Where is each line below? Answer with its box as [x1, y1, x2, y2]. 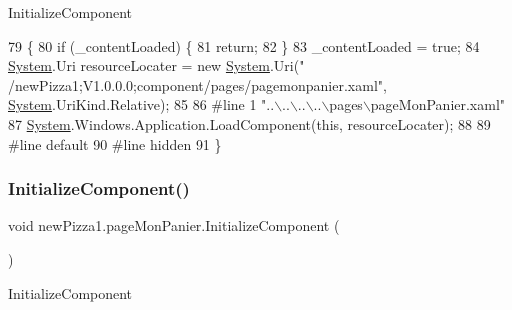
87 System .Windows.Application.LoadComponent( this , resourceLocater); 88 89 [8, 113, 491, 134]
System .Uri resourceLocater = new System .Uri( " [8, 55, 305, 76]
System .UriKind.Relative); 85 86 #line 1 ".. [8, 94, 275, 115]
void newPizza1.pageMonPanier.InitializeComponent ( [8, 215, 340, 236]
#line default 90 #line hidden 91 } [8, 133, 222, 154]
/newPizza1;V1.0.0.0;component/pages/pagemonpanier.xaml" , [8, 74, 387, 95]
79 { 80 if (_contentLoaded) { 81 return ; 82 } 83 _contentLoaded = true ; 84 [8, 35, 480, 56]
